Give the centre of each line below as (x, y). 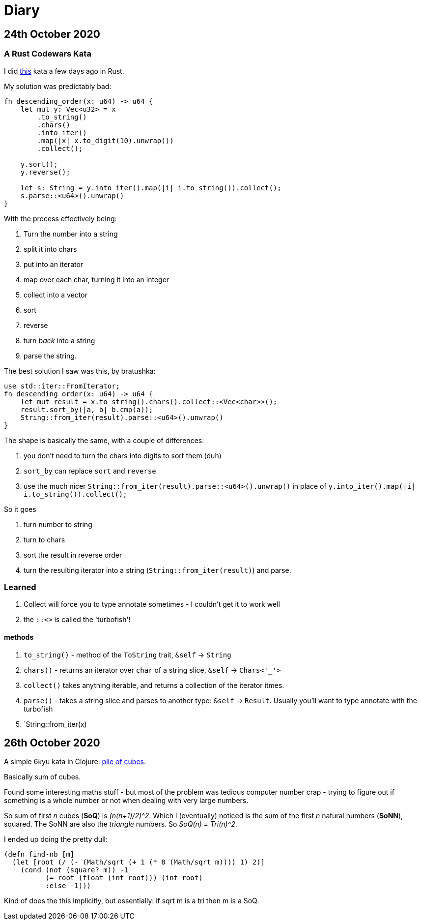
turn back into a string (59, 340)
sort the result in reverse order (73, 555)
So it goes (20, 509)
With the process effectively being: (60, 218)
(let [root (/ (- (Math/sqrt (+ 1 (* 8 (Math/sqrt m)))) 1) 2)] (139, 862)
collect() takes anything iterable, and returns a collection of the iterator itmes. (154, 685)
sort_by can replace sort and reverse (90, 471)
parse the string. (50, 356)
